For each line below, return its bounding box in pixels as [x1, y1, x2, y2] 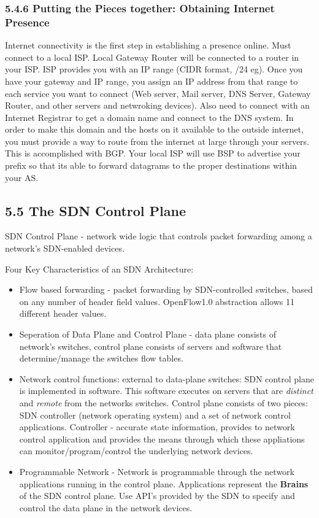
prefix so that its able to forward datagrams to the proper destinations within [5, 159, 297, 172]
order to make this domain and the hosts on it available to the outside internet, [5, 123, 304, 136]
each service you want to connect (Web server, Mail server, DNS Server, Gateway [5, 87, 311, 99]
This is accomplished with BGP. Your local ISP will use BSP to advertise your [5, 147, 301, 160]
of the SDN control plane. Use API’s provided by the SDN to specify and [19, 489, 295, 502]
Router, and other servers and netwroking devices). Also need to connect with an [5, 99, 310, 112]
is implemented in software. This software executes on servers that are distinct [19, 384, 313, 397]
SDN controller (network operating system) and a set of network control [19, 408, 291, 421]
